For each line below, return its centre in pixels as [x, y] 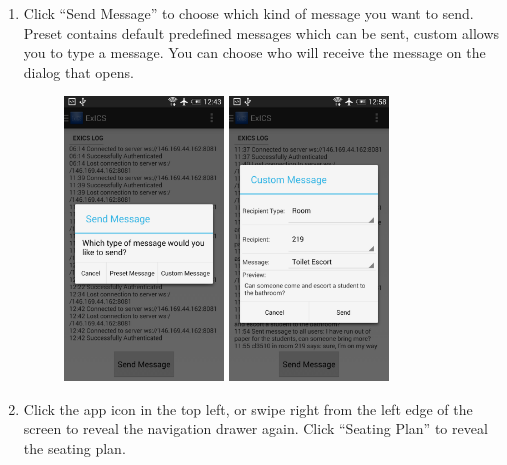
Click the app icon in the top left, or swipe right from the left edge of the [248, 408]
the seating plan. [74, 447]
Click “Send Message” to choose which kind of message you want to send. [248, 13]
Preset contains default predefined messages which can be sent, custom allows [261, 32]
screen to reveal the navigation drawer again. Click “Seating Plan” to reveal [255, 428]
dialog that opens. [78, 71]
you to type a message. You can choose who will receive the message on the [254, 52]
